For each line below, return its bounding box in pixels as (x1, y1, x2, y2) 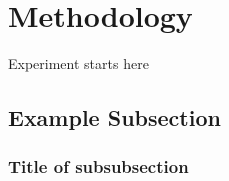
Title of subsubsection (8, 154, 189, 179)
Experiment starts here (8, 53, 149, 74)
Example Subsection (8, 102, 221, 133)
